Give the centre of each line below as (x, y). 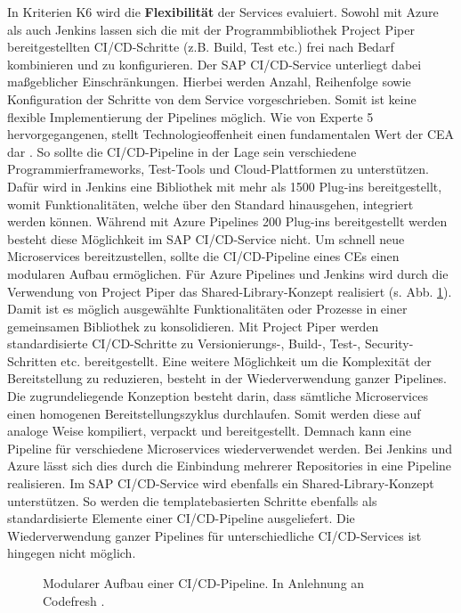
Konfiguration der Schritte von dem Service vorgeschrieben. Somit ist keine (212, 98)
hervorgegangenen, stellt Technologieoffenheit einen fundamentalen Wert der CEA (231, 134)
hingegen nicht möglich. (72, 553)
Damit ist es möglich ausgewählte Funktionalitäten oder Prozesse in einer (207, 309)
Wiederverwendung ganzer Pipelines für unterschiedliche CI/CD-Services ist (214, 535)
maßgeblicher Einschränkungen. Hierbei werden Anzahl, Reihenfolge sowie (209, 82)
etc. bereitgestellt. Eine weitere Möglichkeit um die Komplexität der (246, 360)
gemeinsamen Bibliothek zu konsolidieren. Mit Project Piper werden (193, 326)
